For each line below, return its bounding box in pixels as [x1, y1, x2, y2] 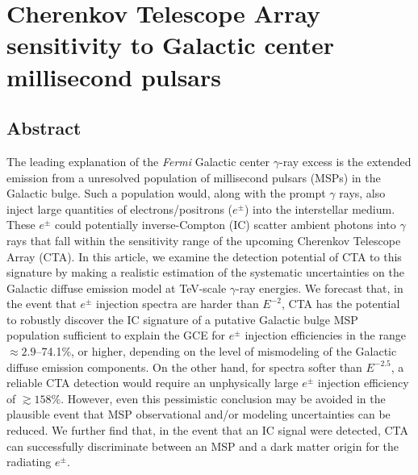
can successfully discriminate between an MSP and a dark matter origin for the [6, 437, 399, 454]
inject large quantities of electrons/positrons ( [6, 200, 233, 217]
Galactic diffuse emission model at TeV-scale [6, 279, 227, 296]
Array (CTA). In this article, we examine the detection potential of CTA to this [6, 248, 402, 265]
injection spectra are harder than [95, 295, 259, 312]
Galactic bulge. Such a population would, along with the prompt [6, 185, 326, 202]
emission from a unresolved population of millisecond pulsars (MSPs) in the [6, 169, 381, 185]
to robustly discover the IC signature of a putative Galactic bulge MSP [6, 310, 358, 327]
